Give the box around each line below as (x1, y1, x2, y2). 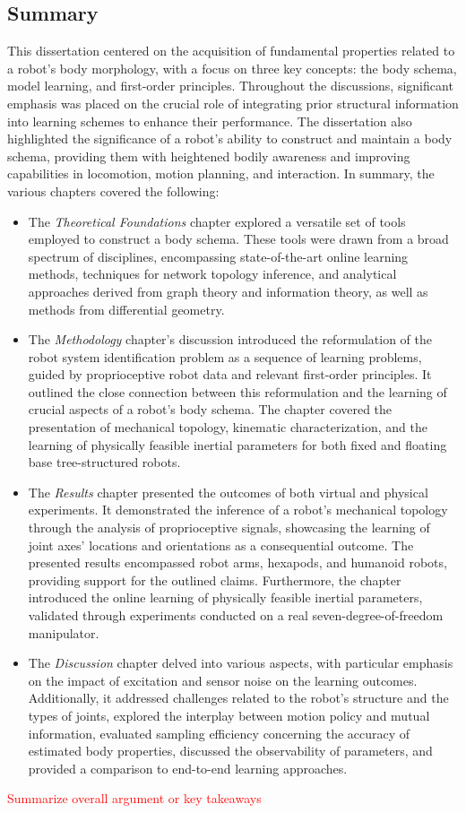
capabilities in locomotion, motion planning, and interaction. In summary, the (7, 164, 435, 183)
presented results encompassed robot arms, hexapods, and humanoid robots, (28, 553, 447, 572)
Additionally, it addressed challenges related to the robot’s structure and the (28, 688, 449, 707)
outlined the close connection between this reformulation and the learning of (28, 382, 447, 401)
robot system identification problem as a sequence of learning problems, (28, 347, 422, 366)
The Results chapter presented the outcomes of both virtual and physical (28, 482, 428, 501)
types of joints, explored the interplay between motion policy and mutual (28, 705, 430, 724)
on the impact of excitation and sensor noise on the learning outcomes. (28, 670, 418, 689)
